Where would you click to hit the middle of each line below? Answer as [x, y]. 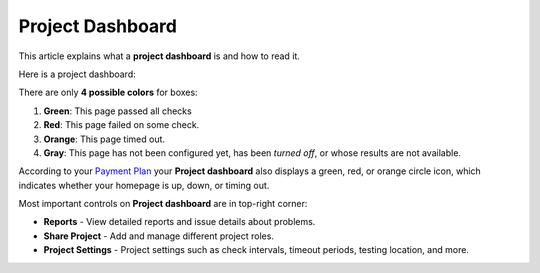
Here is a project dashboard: [77, 74]
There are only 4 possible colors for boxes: [108, 92]
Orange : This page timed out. [104, 139]
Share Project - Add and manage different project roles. [159, 236]
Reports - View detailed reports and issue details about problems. [179, 222]
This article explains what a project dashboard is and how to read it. [159, 56]
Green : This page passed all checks [117, 111]
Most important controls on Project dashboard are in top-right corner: [163, 204]
